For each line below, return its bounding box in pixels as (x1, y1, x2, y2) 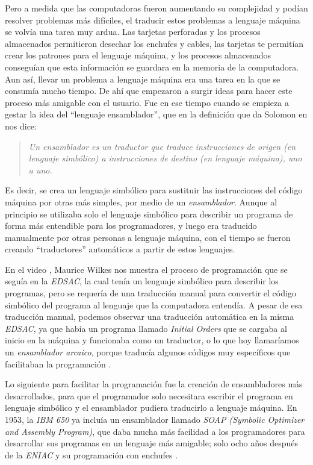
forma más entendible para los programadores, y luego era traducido (5, 219, 257, 232)
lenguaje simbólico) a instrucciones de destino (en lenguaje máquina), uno (28, 152, 302, 164)
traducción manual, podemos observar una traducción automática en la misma (5, 310, 294, 323)
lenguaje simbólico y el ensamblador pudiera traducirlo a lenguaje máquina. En (5, 401, 297, 414)
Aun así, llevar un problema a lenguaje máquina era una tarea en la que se (5, 72, 280, 85)
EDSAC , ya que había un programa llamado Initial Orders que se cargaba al (5, 322, 287, 334)
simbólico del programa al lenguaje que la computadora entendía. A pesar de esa (5, 298, 303, 311)
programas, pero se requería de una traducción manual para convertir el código (5, 287, 296, 299)
